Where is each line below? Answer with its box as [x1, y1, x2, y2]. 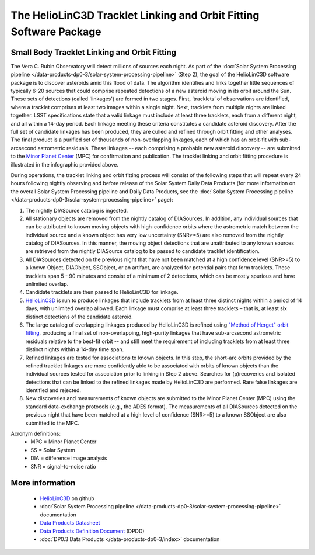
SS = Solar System [30, 446, 76, 453]
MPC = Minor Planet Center [30, 438, 97, 445]
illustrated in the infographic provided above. [10, 161, 119, 168]
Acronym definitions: [10, 430, 61, 438]
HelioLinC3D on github [40, 495, 94, 502]
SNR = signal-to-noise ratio [30, 463, 96, 470]
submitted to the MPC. [25, 419, 80, 426]
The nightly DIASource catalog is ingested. [25, 207, 128, 214]
